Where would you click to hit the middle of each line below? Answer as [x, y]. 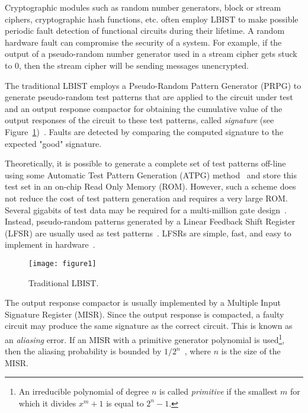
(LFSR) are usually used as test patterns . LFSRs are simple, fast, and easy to [148, 233]
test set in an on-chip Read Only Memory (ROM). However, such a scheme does [150, 186]
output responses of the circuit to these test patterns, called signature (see [139, 120]
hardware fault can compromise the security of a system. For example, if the [143, 42]
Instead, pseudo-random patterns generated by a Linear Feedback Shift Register [150, 221]
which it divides [47, 403]
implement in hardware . [50, 244]
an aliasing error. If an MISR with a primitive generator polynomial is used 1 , [145, 338]
